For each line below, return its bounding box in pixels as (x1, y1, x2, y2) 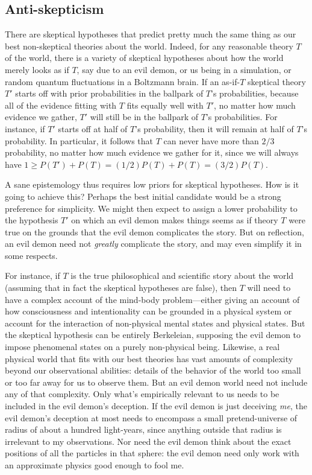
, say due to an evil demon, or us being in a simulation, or (76, 63, 292, 75)
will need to (247, 281, 291, 294)
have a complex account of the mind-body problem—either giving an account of (5, 293, 300, 305)
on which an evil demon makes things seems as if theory (71, 214, 278, 226)
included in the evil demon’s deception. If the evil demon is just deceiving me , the (5, 400, 307, 412)
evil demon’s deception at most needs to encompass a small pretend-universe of (5, 411, 298, 424)
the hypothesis (5, 214, 58, 226)
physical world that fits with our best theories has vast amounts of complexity (5, 352, 293, 365)
